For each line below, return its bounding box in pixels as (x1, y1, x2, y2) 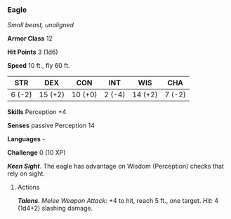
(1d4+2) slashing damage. (17, 204, 93, 213)
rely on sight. (7, 169, 46, 178)
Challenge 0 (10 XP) (7, 148, 66, 157)
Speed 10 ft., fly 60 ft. (7, 62, 70, 70)
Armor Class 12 (7, 34, 53, 43)
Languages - (7, 135, 46, 143)
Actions (17, 183, 40, 192)
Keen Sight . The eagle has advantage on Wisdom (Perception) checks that (7, 162, 225, 171)
